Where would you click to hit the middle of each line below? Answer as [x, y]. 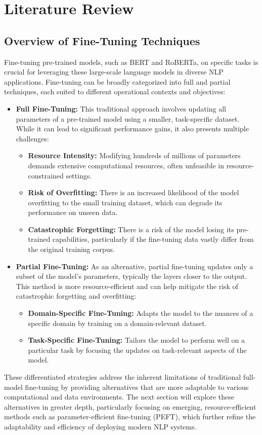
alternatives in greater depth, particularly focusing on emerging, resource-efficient [130, 406]
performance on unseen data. [73, 212]
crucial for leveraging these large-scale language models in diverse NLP [114, 72]
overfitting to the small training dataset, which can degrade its [125, 202]
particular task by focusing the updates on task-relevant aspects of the [137, 350]
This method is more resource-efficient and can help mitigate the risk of [127, 286]
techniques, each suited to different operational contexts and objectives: [115, 92]
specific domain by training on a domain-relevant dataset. [117, 323]
